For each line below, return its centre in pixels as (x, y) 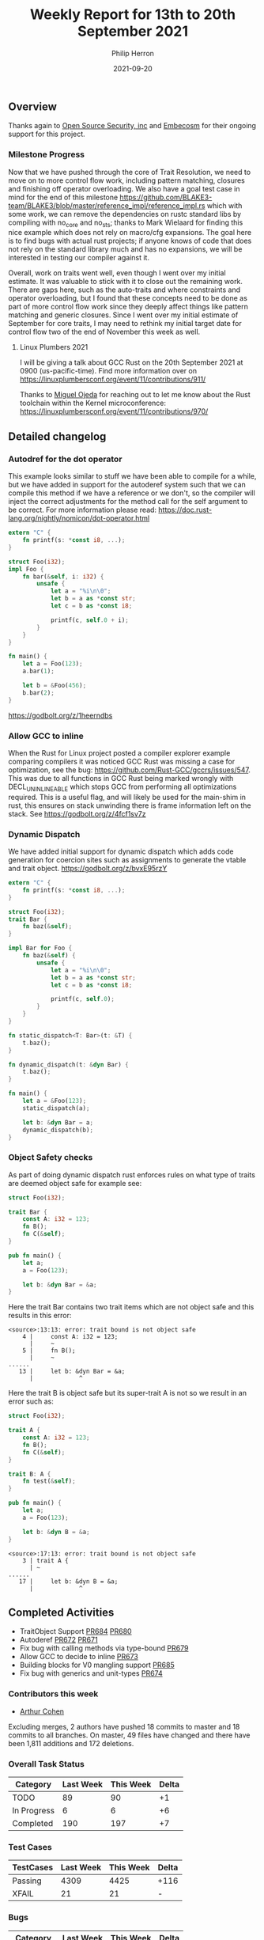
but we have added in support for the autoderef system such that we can (127, 485)
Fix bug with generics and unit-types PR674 (91, 1673)
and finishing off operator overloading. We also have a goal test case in (124, 188)
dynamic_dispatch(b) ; (58, 1130)
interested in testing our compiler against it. (79, 258)
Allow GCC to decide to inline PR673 (79, 1657)
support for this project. (47, 134)
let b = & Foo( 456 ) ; (55, 686)
